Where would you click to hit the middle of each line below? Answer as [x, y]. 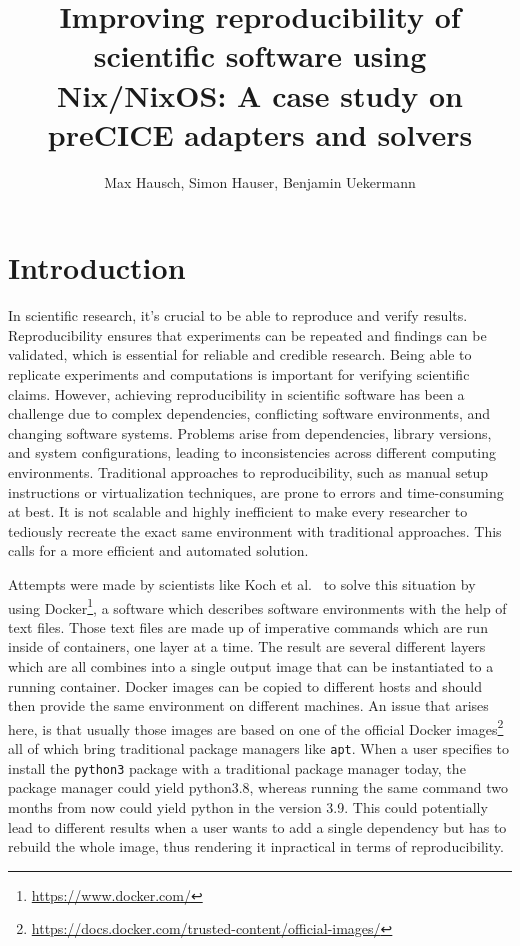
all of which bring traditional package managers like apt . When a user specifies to [259, 748]
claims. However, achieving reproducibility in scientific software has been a [236, 393]
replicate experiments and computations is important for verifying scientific [239, 374]
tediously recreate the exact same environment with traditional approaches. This [255, 530]
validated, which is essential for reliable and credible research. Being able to [240, 354]
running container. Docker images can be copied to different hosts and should [245, 685]
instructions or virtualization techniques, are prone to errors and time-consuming [256, 491]
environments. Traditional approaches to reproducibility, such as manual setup [248, 471]
